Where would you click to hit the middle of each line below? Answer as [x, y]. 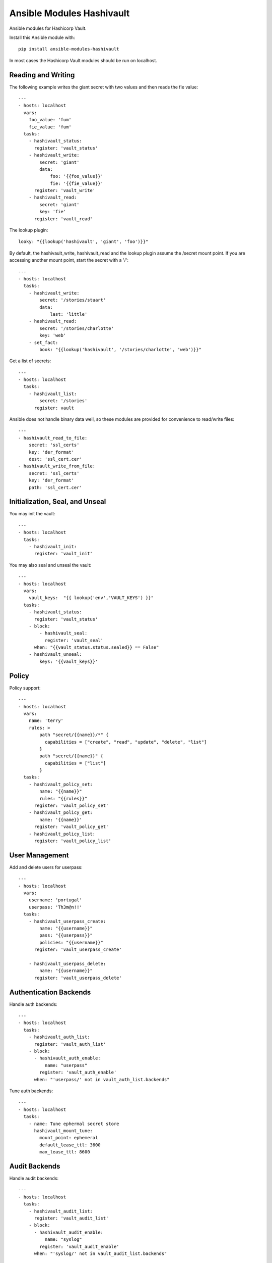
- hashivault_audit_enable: [69, 1232]
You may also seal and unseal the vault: [50, 565]
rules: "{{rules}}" [63, 798]
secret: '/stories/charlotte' [77, 328]
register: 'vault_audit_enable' [79, 1246]
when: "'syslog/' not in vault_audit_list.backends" [100, 1253]
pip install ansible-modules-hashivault [69, 49]
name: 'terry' [46, 721]
